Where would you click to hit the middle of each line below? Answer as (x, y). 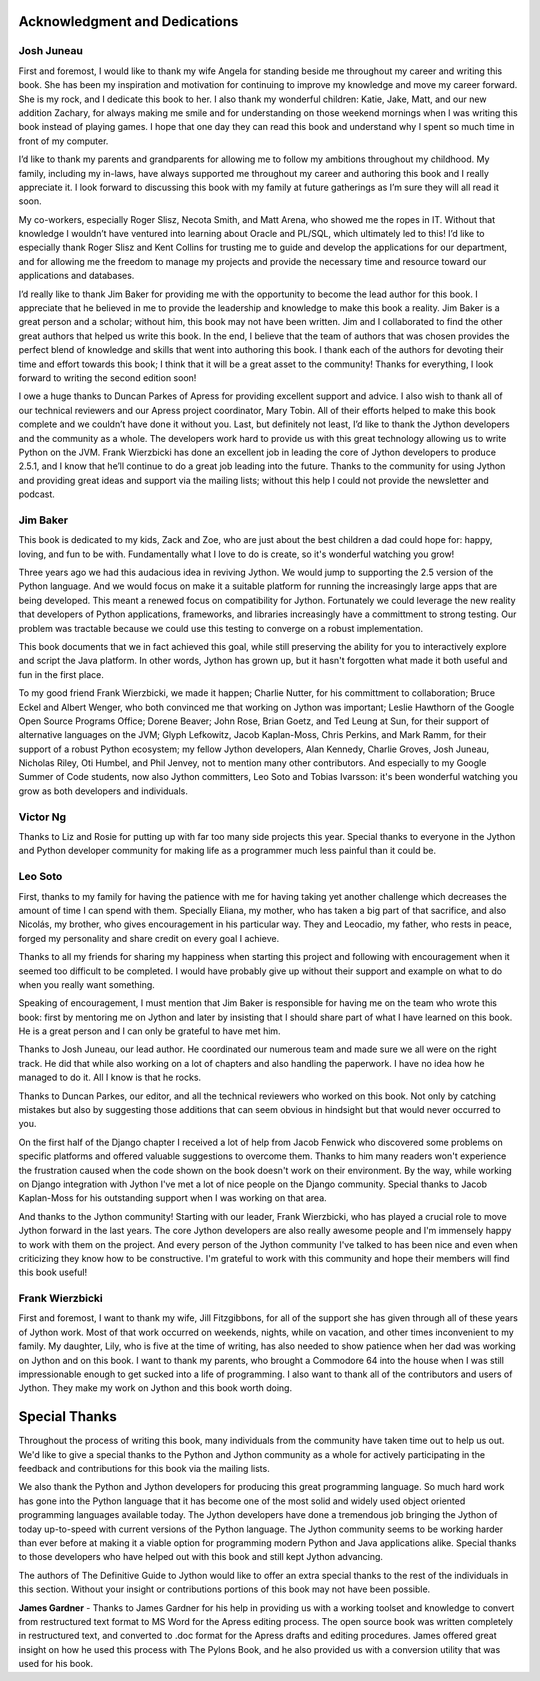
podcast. (36, 494)
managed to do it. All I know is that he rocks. (110, 1077)
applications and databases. (76, 276)
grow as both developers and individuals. (103, 791)
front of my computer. (63, 141)
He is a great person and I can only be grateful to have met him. (149, 1031)
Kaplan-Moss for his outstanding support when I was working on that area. (172, 1198)
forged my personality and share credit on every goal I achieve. (149, 938)
